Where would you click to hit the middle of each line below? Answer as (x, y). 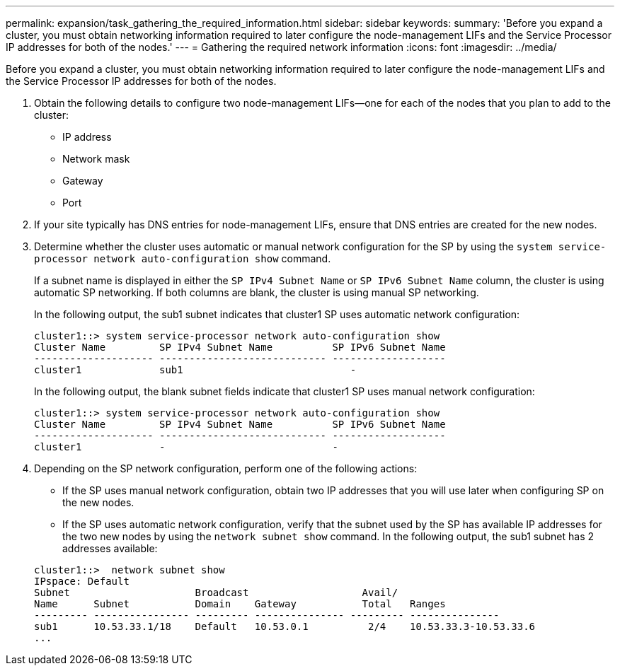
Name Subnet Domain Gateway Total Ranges (240, 604)
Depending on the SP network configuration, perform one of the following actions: (226, 468)
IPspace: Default (82, 581)
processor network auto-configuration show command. (183, 258)
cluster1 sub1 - (195, 370)
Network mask (96, 159)
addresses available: (110, 548)
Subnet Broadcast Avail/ (216, 593)
